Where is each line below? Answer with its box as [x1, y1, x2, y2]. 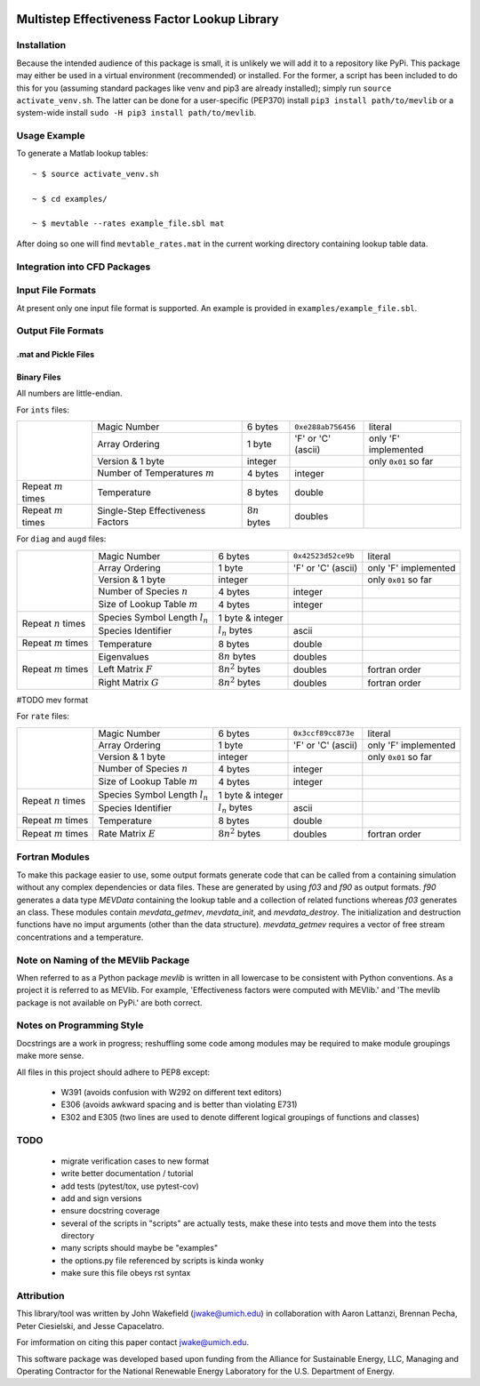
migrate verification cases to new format [60, 1156, 210, 1166]
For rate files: [16, 711, 70, 722]
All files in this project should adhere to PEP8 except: [16, 1067, 211, 1078]
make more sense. [16, 1050, 84, 1062]
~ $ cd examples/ [32, 194, 108, 204]
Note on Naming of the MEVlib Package [16, 954, 190, 966]
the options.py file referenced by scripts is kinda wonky [60, 1254, 264, 1266]
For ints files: [16, 405, 70, 415]
